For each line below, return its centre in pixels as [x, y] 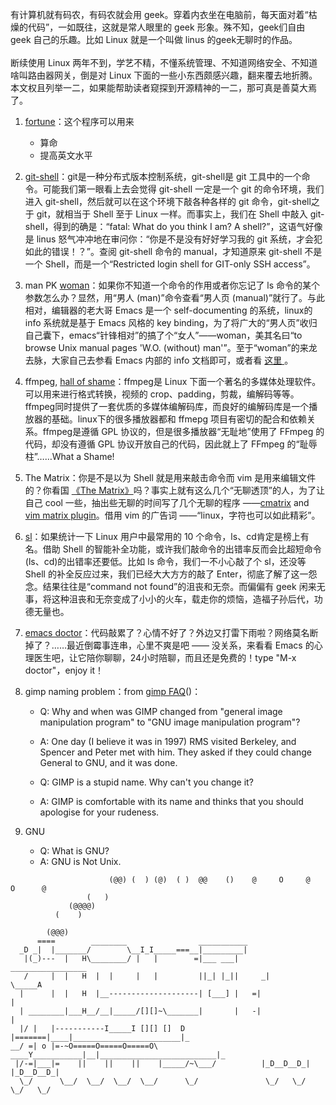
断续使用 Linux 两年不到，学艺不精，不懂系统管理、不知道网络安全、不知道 [164, 62]
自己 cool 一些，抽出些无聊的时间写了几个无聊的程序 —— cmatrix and [167, 502]
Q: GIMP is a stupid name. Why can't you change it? [146, 782]
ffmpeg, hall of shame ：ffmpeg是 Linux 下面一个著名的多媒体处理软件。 [173, 381]
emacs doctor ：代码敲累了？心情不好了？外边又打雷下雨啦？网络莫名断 [171, 632]
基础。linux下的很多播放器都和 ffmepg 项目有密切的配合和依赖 [179, 419]
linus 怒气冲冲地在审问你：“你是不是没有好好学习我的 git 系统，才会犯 [179, 239]
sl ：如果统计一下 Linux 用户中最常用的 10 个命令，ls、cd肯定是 [153, 536]
